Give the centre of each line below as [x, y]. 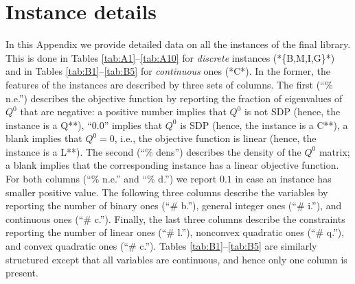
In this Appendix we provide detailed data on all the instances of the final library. [178, 44]
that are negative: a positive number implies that [123, 111]
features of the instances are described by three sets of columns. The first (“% [169, 84]
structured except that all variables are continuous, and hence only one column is [176, 259]
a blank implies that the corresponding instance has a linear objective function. [172, 165]
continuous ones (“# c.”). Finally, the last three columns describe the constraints [175, 218]
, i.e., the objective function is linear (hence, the [215, 138]
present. [22, 273]
